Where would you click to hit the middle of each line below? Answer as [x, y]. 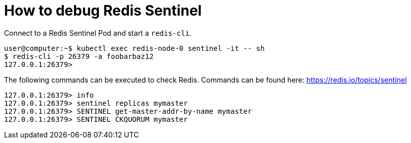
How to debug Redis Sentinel [103, 11]
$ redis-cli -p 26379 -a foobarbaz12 [79, 56]
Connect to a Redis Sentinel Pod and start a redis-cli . [98, 33]
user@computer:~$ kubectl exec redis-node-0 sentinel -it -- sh [135, 48]
